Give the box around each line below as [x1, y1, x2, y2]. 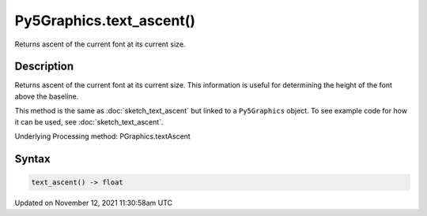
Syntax [14, 152, 51, 166]
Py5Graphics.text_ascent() [14, 12, 196, 29]
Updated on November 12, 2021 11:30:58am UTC [14, 198, 173, 207]
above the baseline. [14, 91, 79, 101]
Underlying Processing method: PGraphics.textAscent [14, 132, 191, 141]
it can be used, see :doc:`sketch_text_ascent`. [14, 117, 164, 126]
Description [14, 60, 74, 73]
